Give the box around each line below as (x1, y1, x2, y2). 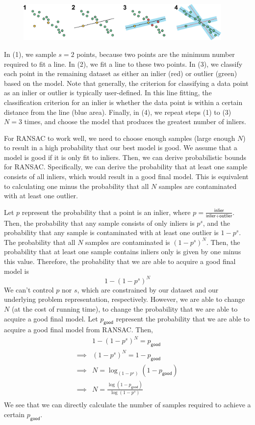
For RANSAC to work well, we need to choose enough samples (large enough (4, 133, 235, 143)
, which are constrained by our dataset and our (77, 284, 219, 294)
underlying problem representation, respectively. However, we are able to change (4, 294, 245, 304)
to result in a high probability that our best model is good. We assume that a (4, 142, 237, 153)
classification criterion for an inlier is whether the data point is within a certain (4, 97, 243, 107)
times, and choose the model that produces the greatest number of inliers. (24, 116, 246, 127)
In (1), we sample (4, 49, 56, 59)
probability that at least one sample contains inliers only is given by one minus (4, 246, 241, 257)
